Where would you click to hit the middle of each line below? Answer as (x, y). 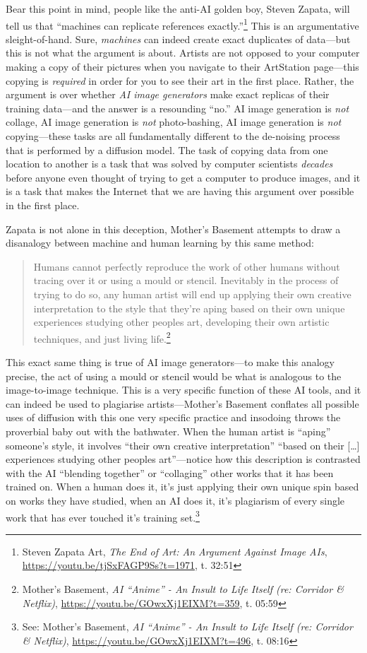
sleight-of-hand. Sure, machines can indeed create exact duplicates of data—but (178, 39)
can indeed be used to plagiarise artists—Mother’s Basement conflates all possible (182, 403)
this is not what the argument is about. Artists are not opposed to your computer (183, 53)
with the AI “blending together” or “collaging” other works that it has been (170, 472)
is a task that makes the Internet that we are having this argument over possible (180, 191)
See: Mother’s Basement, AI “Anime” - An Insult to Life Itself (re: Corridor (187, 626)
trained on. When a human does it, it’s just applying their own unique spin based (182, 487)
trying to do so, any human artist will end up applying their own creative (192, 294)
